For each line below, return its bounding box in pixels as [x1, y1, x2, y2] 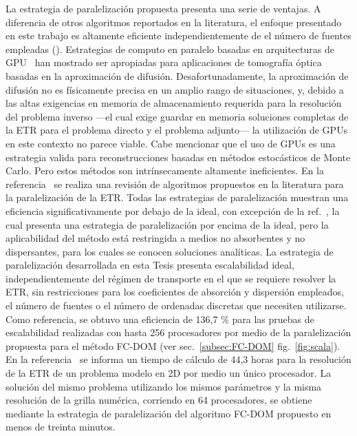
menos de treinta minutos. [6, 419, 116, 434]
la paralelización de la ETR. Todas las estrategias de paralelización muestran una [6, 190, 349, 205]
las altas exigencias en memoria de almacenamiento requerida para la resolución [6, 96, 342, 110]
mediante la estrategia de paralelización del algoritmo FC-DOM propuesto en [6, 406, 332, 420]
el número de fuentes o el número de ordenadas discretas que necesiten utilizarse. [6, 298, 347, 313]
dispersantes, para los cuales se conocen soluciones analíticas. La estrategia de [6, 244, 334, 258]
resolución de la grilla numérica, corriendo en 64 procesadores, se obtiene [6, 393, 312, 407]
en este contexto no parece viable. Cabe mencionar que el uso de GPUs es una [6, 136, 336, 150]
